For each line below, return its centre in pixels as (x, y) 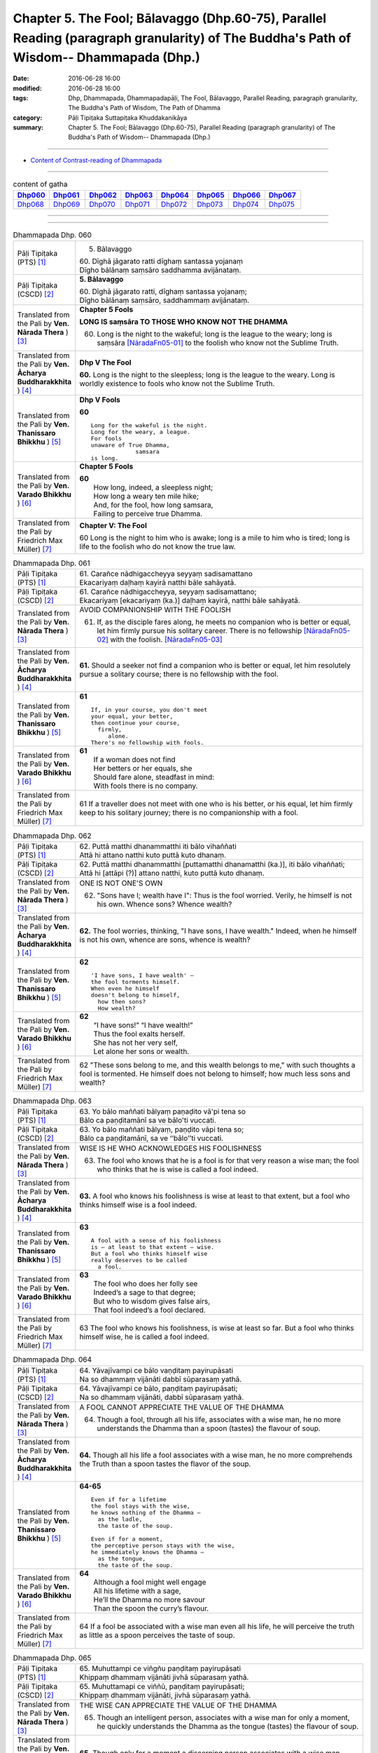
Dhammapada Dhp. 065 (52, 1658)
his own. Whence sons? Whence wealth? (164, 904)
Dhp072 (174, 204)
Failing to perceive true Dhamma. (148, 514)
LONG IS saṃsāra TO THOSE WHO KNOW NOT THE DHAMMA (184, 322)
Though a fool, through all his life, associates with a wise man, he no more (219, 1419)
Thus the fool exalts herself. (139, 1034)
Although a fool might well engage (150, 1582)
